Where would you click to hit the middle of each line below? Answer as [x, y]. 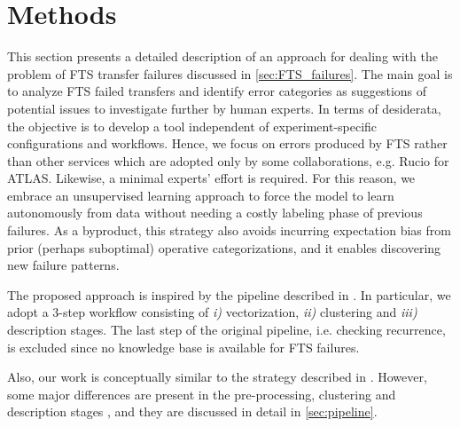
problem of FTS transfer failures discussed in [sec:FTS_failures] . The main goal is [230, 73]
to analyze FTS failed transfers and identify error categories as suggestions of [217, 91]
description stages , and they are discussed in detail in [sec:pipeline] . [192, 411]
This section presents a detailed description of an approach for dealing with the [222, 56]
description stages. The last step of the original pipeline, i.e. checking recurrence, [226, 330]
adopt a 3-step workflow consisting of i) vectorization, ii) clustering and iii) [212, 312]
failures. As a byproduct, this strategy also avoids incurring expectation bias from [229, 230]
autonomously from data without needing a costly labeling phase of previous [215, 213]
